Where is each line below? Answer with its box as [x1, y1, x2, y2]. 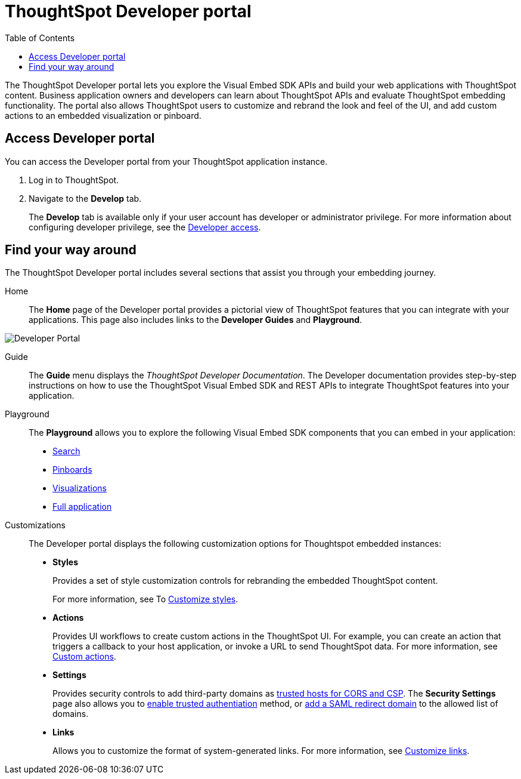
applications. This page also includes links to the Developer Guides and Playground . [29, 315, 362, 325]
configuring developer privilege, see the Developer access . [29, 221, 261, 232]
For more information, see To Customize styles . [52, 594, 238, 605]
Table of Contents [5, 32, 75, 43]
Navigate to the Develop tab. [29, 193, 142, 204]
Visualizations [52, 483, 107, 494]
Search [52, 446, 80, 457]
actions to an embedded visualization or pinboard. [5, 110, 201, 121]
